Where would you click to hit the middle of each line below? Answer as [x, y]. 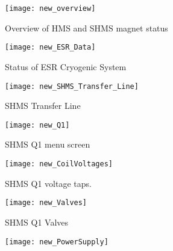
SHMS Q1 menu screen [48, 144]
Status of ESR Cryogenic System [66, 66]
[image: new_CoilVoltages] [59, 164]
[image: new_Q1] [37, 125]
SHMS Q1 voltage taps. [48, 183]
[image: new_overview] [50, 8]
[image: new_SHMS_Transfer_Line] [72, 86]
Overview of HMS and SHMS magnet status [86, 28]
